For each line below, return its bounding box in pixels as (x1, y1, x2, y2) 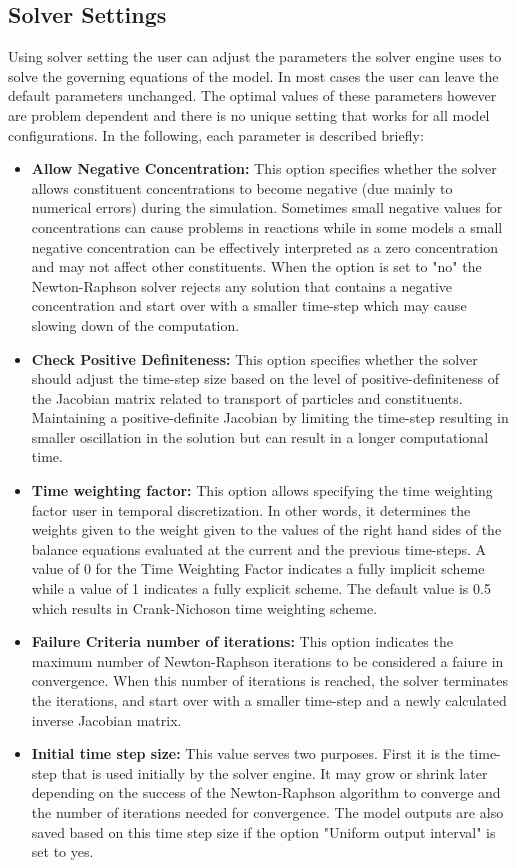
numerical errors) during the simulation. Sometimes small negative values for (31, 197, 503, 218)
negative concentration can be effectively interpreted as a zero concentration (31, 236, 498, 257)
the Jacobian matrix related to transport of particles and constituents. (31, 387, 463, 408)
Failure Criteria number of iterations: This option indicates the (31, 631, 453, 652)
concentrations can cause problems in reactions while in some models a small (31, 216, 503, 237)
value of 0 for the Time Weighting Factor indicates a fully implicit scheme (31, 558, 485, 579)
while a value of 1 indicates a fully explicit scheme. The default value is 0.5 (31, 578, 491, 599)
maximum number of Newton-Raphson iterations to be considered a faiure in (31, 650, 504, 671)
